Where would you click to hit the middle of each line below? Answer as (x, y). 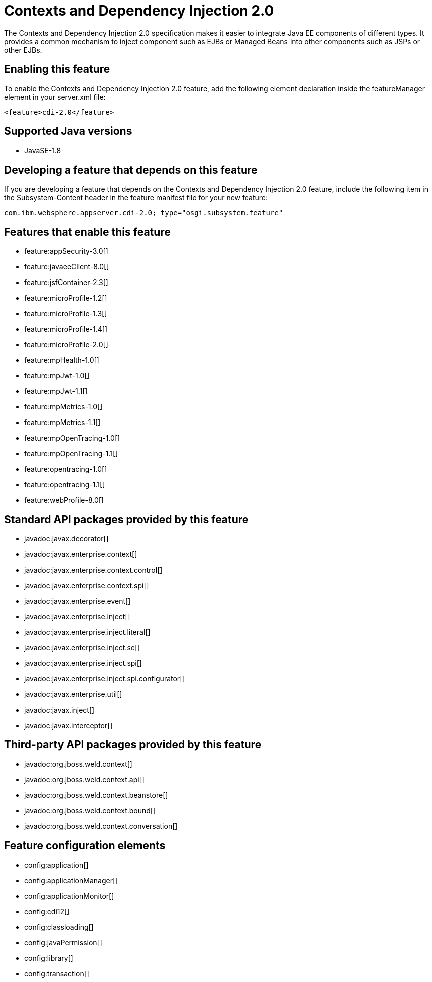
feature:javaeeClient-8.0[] (67, 267)
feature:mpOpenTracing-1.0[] (72, 438)
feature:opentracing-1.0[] (66, 469)
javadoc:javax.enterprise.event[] (78, 601)
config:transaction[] (57, 973)
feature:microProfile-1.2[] (66, 298)
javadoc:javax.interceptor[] (68, 725)
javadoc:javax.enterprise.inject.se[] (82, 647)
